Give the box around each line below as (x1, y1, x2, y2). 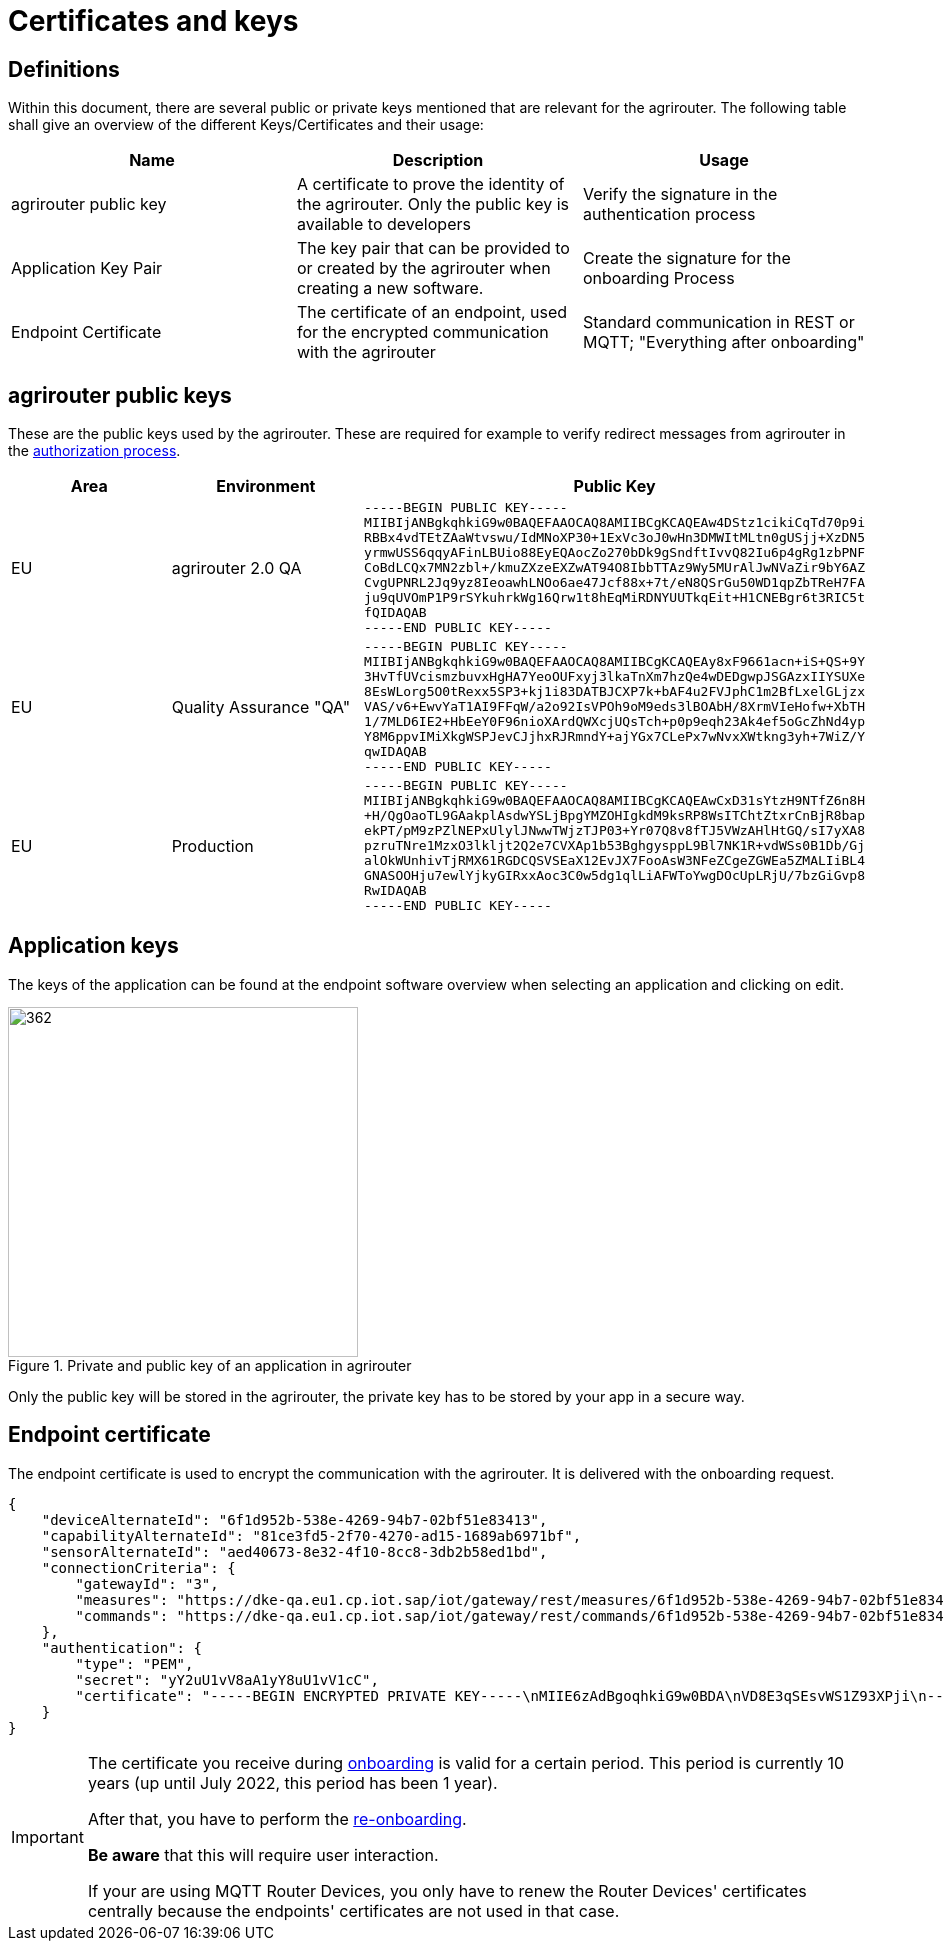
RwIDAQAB (364, 883, 427, 899)
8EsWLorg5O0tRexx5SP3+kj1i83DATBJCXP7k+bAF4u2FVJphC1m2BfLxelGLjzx (364, 684, 865, 700)
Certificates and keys (8, 4, 299, 38)
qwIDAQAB (364, 744, 427, 760)
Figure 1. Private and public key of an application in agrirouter (8, 1356, 412, 1374)
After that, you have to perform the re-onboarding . (87, 1808, 467, 1829)
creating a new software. (296, 278, 484, 299)
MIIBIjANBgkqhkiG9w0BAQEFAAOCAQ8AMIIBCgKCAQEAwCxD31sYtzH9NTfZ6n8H (364, 793, 865, 809)
